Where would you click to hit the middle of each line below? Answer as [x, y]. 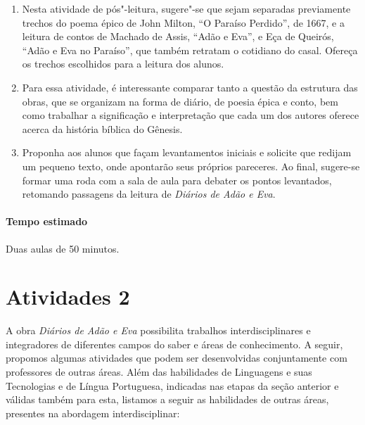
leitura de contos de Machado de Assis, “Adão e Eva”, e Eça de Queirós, [178, 36]
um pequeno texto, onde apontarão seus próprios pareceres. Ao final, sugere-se [191, 166]
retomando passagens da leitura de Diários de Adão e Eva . [149, 194]
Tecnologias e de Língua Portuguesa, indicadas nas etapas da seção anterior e [172, 385]
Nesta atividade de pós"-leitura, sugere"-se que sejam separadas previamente [186, 8]
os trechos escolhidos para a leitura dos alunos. [123, 64]
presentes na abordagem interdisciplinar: [93, 413]
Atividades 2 [68, 297]
